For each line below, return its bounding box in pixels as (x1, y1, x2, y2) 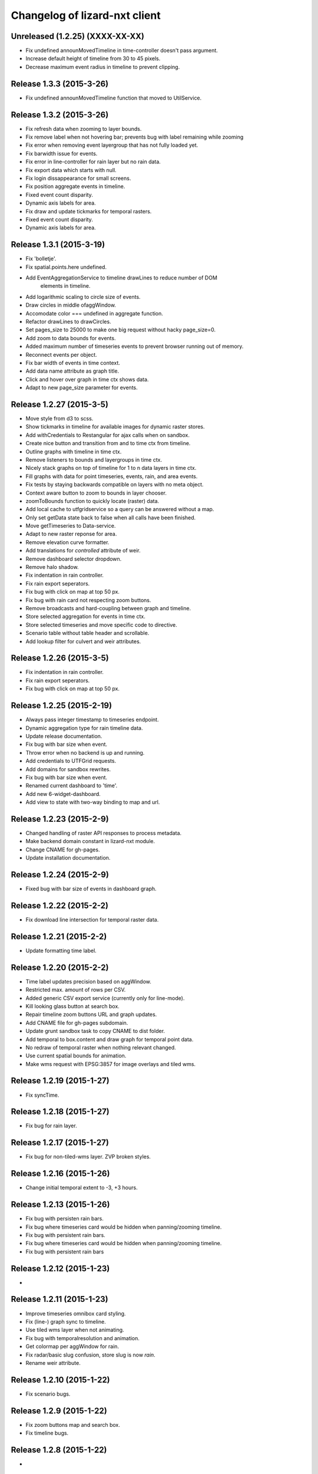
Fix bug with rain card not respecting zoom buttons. (25, 596, 151, 604)
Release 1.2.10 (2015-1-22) (11, 1374, 110, 1385)
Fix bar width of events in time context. (25, 359, 121, 366)
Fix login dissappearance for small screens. (25, 175, 131, 182)
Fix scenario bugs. (25, 1390, 71, 1397)
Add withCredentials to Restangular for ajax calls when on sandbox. (25, 431, 190, 439)
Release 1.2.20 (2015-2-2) (11, 962, 109, 972)
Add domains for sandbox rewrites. (25, 765, 111, 772)
